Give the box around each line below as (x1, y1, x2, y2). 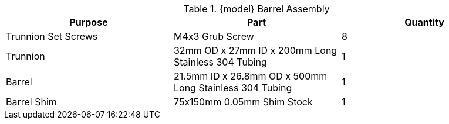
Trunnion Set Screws (6, 30, 98, 42)
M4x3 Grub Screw (173, 30, 254, 42)
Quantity (404, 16, 444, 28)
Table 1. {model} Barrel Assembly (183, 3, 330, 15)
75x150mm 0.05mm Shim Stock (173, 96, 313, 108)
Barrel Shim (6, 96, 57, 108)
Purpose (69, 16, 108, 28)
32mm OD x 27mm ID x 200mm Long (173, 44, 337, 56)
